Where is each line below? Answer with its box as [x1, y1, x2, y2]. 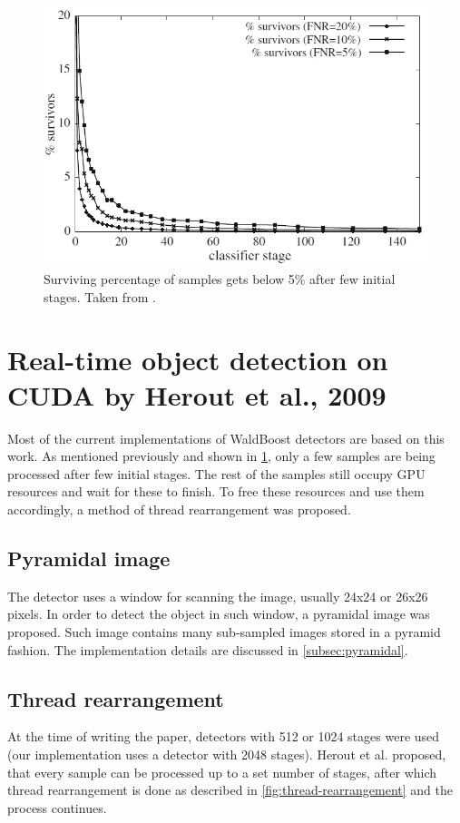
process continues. [7, 798, 107, 817]
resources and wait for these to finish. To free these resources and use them [7, 482, 425, 501]
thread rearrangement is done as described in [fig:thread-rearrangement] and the [7, 780, 454, 799]
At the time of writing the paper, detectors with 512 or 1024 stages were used [7, 727, 440, 746]
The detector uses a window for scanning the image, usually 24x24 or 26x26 [7, 586, 428, 605]
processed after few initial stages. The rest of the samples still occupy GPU [7, 464, 426, 483]
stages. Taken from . [44, 287, 156, 306]
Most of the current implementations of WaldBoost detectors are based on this [7, 428, 445, 447]
